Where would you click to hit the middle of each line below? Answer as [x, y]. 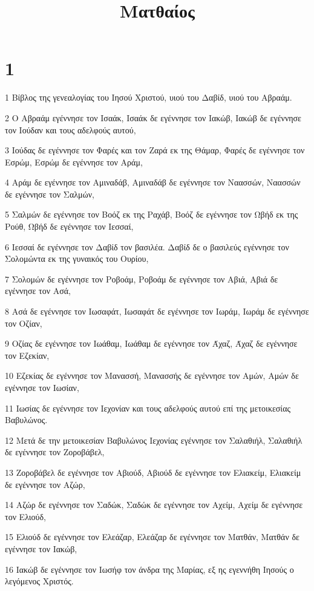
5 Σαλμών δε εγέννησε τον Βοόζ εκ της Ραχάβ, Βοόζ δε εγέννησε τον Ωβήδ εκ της [152, 214]
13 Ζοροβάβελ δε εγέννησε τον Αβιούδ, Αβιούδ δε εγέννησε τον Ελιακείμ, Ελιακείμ [153, 472]
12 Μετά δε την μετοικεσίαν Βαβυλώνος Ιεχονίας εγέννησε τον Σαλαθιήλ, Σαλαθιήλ [154, 440]
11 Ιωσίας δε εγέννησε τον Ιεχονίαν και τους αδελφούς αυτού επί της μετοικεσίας [148, 408]
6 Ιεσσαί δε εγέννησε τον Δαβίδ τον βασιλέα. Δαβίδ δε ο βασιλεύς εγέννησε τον [147, 246]
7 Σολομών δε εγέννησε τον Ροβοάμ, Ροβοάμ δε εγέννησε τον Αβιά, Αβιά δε [142, 279]
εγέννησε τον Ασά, [38, 291]
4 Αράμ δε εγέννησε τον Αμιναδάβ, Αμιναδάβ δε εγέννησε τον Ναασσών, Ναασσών [153, 182]
